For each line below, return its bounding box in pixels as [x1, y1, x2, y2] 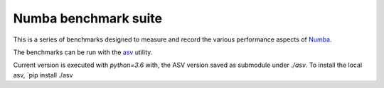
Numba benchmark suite [13, 11, 163, 26]
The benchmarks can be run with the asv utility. [13, 48, 153, 56]
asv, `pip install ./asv [13, 70, 73, 79]
